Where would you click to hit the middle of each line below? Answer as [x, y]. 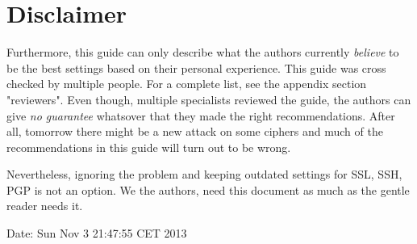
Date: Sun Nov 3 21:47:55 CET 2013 [97, 233]
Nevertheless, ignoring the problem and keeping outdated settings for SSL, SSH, [204, 174]
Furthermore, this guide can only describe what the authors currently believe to [203, 52]
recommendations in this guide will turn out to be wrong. [149, 147]
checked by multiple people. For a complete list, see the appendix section [187, 84]
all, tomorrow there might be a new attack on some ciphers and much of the [195, 131]
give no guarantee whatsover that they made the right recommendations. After [201, 115]
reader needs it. [45, 206]
